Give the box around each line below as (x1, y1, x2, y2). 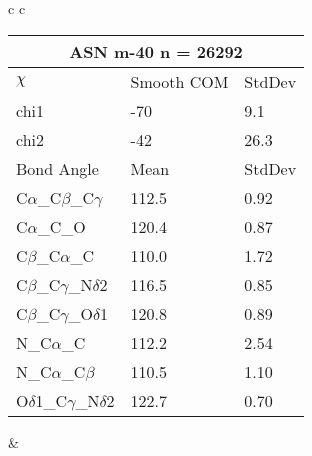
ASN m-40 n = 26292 (69, 39, 243, 63)
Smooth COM (130, 69, 229, 93)
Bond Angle (16, 156, 99, 180)
